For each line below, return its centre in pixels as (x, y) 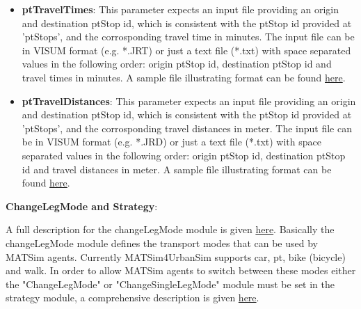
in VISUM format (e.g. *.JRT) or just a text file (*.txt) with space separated (186, 50)
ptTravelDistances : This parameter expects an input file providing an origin (189, 101)
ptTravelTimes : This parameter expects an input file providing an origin (180, 9)
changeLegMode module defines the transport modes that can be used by (162, 243)
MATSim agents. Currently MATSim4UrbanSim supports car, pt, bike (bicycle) (176, 256)
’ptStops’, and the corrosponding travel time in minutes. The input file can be (188, 37)
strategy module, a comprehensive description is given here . (133, 298)
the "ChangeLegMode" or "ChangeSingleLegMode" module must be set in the (170, 284)
